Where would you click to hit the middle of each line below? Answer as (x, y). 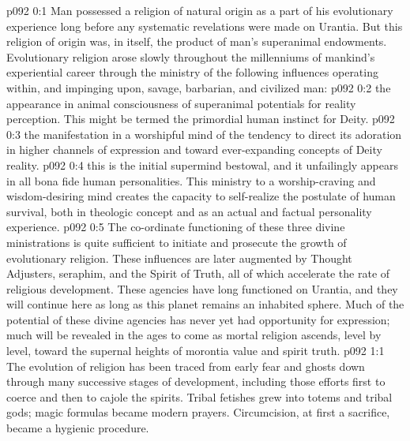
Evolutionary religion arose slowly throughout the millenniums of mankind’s (191, 56)
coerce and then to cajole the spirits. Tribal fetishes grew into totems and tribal (199, 396)
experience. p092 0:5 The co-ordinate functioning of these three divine (176, 227)
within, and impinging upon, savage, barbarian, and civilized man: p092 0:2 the (199, 87)
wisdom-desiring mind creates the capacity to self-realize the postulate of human (201, 196)
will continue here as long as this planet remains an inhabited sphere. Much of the (205, 304)
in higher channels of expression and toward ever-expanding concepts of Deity (194, 149)
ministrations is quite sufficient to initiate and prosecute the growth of (177, 242)
